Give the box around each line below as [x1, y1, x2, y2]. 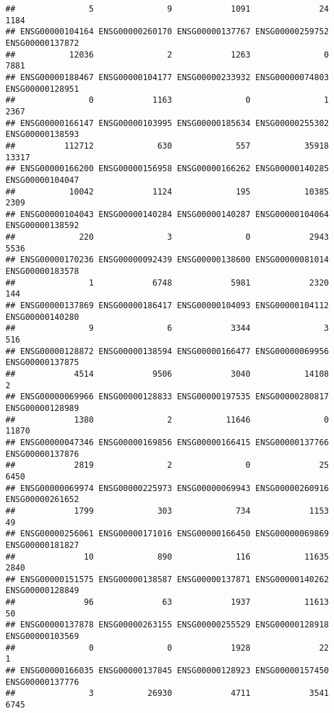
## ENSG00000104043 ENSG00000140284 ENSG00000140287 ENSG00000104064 [5, 209, 329, 219]
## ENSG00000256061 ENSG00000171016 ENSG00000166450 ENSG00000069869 [5, 529, 329, 539]
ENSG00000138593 [5, 129, 79, 140]
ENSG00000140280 [5, 312, 79, 322]
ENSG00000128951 [5, 84, 79, 94]
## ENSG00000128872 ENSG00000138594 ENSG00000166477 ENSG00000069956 [5, 346, 329, 356]
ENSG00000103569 [5, 631, 79, 642]
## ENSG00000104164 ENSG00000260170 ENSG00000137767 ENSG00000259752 [5, 27, 329, 37]
